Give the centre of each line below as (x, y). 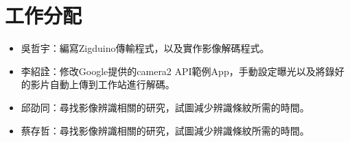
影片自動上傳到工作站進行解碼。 (103, 84)
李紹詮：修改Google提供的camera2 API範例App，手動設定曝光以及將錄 (178, 71)
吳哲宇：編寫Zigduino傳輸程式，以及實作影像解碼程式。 (145, 48)
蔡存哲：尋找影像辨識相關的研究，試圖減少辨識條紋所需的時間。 (165, 130)
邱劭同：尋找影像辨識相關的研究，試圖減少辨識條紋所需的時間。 (165, 107)
